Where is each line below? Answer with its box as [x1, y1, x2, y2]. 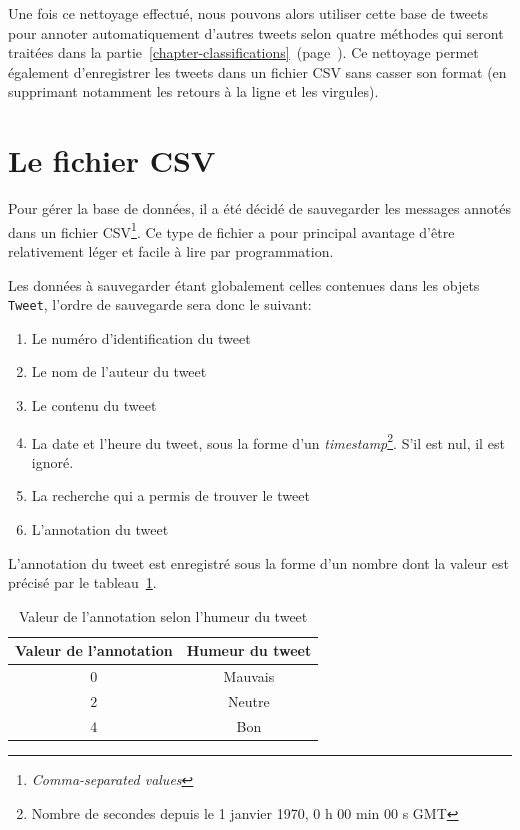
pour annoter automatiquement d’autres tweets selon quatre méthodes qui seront [8, 22, 504, 43]
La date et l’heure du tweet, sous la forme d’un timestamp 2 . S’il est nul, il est [31, 429, 505, 453]
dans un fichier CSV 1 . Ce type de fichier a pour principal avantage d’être [8, 218, 455, 242]
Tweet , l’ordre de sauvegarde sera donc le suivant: [8, 294, 312, 315]
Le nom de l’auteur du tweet [31, 361, 207, 382]
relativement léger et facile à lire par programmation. [8, 240, 334, 261]
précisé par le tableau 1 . [8, 572, 157, 593]
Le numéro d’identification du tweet [31, 327, 251, 348]
